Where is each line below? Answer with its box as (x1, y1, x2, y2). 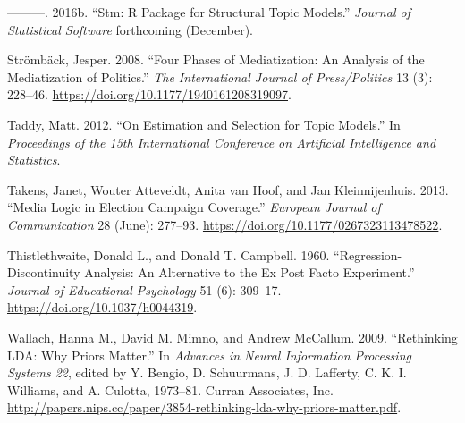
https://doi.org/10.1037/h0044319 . (7, 298, 198, 317)
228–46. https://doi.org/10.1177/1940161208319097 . (7, 85, 292, 104)
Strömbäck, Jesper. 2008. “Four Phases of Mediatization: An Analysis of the (7, 50, 425, 69)
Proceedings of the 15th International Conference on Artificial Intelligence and (7, 132, 436, 151)
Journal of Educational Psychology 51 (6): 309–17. (7, 280, 282, 299)
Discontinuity (7, 263, 80, 282)
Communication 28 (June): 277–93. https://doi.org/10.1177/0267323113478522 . (7, 215, 443, 233)
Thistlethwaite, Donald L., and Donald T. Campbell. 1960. (7, 245, 330, 264)
